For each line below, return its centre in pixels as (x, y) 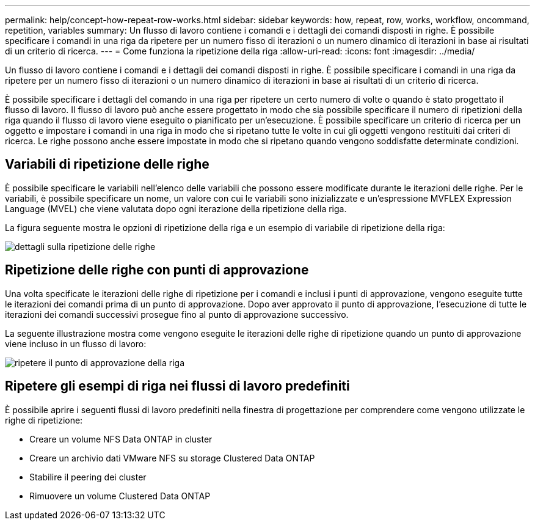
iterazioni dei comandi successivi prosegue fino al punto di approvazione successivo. (177, 314)
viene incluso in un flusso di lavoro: (76, 343)
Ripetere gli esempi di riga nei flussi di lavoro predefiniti (177, 386)
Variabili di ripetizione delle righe (107, 164)
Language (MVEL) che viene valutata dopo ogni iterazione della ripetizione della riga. (176, 208)
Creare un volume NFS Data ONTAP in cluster (121, 439)
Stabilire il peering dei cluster (88, 477)
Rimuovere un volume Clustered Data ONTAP (120, 496)
